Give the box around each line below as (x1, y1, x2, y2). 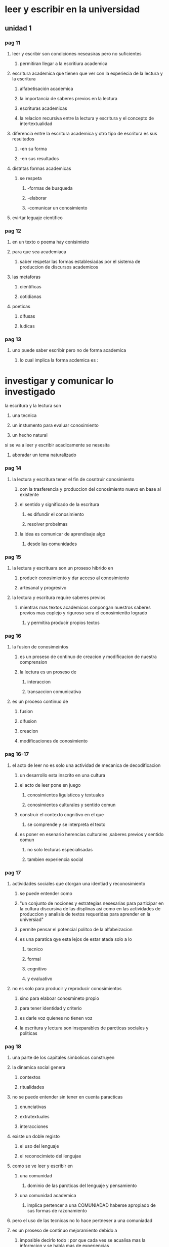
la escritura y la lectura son (5, 403, 61, 409)
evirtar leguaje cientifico (12, 215, 63, 221)
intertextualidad (19, 121, 53, 127)
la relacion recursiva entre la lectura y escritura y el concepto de (19, 115, 154, 121)
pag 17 (5, 869, 21, 876)
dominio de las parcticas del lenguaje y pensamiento (27, 1182, 137, 1189)
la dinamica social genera (12, 1064, 66, 1071)
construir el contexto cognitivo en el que (19, 811, 104, 817)
